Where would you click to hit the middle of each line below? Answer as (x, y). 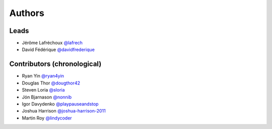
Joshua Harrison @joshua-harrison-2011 (64, 111)
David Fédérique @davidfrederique (58, 49)
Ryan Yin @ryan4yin (43, 76)
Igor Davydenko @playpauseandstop (60, 104)
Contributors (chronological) (55, 64)
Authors (27, 13)
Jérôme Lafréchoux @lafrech (52, 43)
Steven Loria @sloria (43, 90)
